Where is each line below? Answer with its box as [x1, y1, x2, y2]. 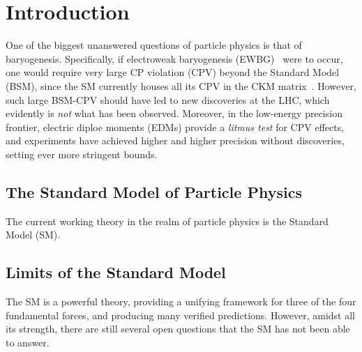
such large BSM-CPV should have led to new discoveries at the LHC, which [6, 92, 330, 107]
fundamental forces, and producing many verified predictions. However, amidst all [6, 307, 355, 322]
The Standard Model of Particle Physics [6, 181, 302, 202]
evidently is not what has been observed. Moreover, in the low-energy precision [6, 106, 342, 121]
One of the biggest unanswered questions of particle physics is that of [6, 38, 302, 52]
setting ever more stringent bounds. [6, 146, 158, 161]
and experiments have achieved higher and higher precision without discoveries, [6, 133, 345, 148]
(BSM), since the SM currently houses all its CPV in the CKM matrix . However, [6, 78, 356, 93]
